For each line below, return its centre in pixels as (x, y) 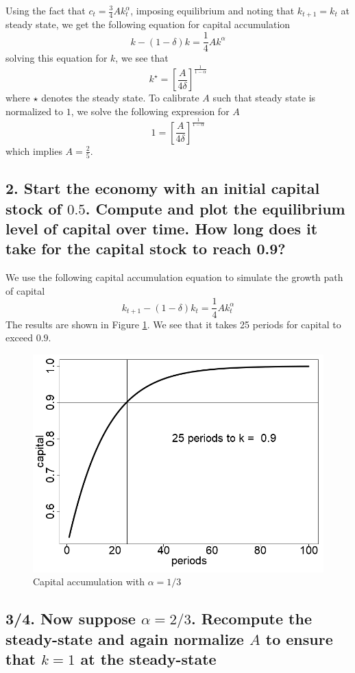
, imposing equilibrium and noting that (212, 10)
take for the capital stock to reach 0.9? (146, 248)
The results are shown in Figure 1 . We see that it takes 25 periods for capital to (173, 324)
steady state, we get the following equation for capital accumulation (148, 24)
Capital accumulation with (89, 582)
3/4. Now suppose (71, 619)
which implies (34, 150)
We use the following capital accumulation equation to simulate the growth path (174, 277)
